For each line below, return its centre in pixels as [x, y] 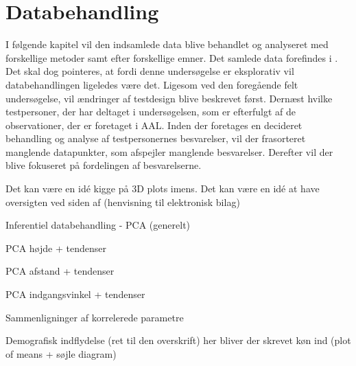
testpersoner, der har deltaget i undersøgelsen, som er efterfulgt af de [151, 112]
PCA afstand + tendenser [60, 271]
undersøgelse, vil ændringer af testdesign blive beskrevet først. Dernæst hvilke [169, 98]
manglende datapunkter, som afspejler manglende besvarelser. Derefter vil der [169, 151]
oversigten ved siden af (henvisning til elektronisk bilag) [123, 202]
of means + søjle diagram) [61, 353]
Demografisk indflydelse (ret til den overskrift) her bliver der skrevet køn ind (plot [178, 340]
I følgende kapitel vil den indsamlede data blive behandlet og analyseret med [167, 44]
